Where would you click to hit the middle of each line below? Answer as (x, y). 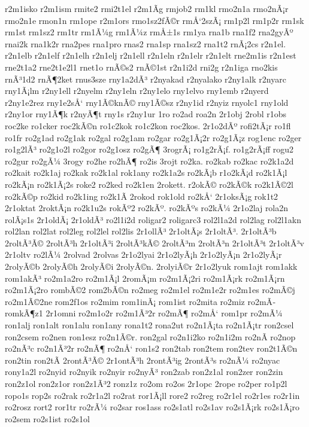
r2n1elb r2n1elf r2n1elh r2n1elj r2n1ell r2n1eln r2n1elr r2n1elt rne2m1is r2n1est (151, 55)
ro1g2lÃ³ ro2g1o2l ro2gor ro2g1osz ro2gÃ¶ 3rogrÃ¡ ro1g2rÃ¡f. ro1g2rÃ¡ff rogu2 (149, 149)
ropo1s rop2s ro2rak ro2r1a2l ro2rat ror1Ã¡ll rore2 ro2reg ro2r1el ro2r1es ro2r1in (152, 395)
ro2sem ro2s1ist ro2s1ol (47, 418)
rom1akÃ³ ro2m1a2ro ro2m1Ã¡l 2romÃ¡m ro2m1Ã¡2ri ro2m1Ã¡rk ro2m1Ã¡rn (145, 278)
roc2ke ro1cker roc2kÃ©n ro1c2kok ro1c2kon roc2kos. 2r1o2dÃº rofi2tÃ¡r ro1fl (148, 125)
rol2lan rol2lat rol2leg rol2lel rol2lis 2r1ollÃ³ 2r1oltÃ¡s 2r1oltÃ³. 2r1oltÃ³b (141, 231)
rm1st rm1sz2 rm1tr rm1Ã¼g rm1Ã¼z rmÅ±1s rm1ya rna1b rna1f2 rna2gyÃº (149, 32)
